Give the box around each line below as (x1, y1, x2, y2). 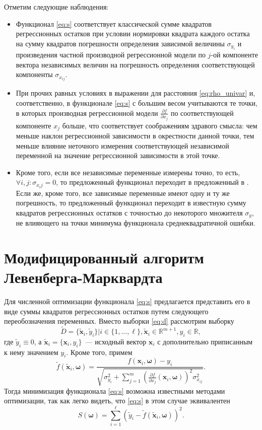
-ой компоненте (211, 49, 258, 60)
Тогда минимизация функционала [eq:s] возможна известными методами (4, 385, 225, 396)
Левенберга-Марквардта (4, 267, 163, 288)
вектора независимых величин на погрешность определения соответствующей (16, 59, 255, 69)
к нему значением (4, 346, 58, 357)
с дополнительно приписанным (157, 336, 253, 346)
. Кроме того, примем (66, 346, 133, 357)
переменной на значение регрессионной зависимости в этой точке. (16, 150, 220, 161)
